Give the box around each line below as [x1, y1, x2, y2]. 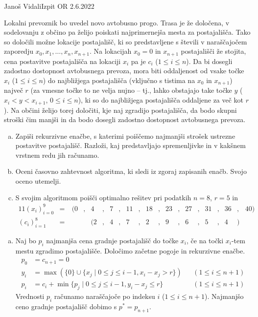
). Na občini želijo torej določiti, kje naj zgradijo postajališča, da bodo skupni [4, 105, 237, 115]
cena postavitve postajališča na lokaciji [4, 56, 121, 66]
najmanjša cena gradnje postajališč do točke [46, 235, 179, 245]
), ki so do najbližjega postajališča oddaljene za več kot [78, 95, 244, 105]
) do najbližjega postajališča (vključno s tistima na [43, 75, 195, 85]
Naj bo [15, 235, 36, 245]
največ [4, 85, 23, 95]
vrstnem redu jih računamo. [15, 149, 99, 160]
